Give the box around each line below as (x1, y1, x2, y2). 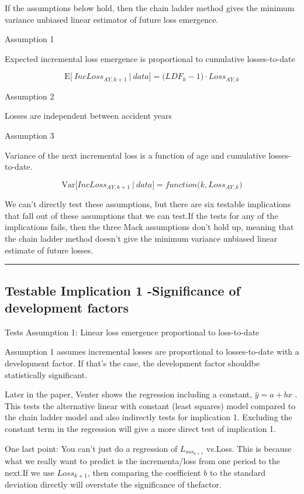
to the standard (209, 466, 265, 479)
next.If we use (5, 466, 54, 479)
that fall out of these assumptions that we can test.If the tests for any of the (5, 209, 278, 221)
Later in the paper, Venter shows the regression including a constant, (5, 388, 253, 400)
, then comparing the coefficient (87, 466, 201, 479)
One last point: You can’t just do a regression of (5, 442, 178, 454)
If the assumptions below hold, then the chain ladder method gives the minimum (5, 2, 295, 13)
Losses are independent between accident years (5, 109, 172, 122)
